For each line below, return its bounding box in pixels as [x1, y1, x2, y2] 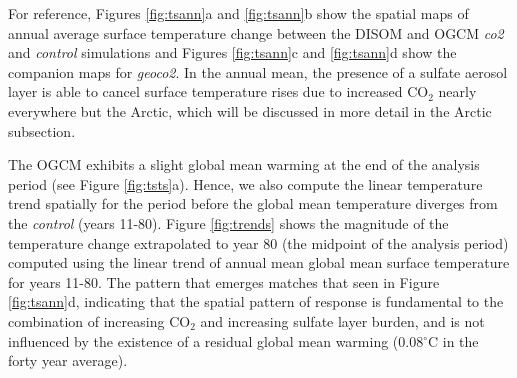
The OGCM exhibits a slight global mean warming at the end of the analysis [8, 154, 480, 175]
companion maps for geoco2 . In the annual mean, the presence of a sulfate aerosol [8, 61, 508, 82]
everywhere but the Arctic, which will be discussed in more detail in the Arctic [8, 100, 492, 121]
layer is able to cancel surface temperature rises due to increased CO [8, 81, 429, 102]
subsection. [8, 120, 76, 141]
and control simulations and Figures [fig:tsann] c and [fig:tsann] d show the [8, 42, 457, 63]
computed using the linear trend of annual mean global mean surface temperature [8, 252, 510, 273]
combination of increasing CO [8, 310, 191, 331]
